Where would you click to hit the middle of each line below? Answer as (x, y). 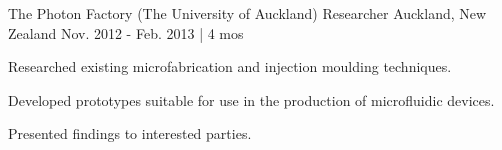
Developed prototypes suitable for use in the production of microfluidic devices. (251, 99)
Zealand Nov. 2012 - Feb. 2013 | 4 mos (126, 32)
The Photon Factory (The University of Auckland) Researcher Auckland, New (247, 13)
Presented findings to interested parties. (130, 133)
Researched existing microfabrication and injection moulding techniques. (230, 66)
